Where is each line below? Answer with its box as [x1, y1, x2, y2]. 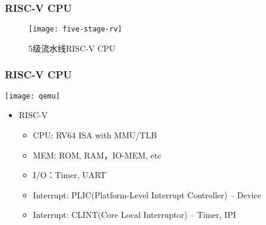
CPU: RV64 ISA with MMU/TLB [33, 128, 157, 141]
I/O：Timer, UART [33, 169, 106, 181]
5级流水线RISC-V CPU [28, 42, 116, 54]
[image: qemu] [5, 91, 61, 100]
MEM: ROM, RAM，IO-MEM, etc [33, 148, 161, 161]
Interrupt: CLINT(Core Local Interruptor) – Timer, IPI [33, 208, 236, 221]
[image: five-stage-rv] [28, 25, 122, 34]
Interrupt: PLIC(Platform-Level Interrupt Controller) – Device [33, 188, 261, 201]
